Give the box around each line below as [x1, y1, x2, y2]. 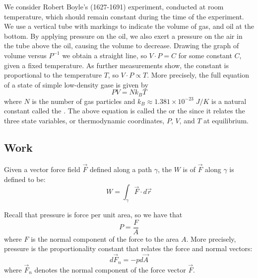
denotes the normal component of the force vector [34, 264, 186, 275]
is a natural [211, 95, 247, 106]
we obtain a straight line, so [62, 50, 147, 60]
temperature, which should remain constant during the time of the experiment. [4, 11, 244, 21]
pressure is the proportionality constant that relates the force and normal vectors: [4, 243, 253, 254]
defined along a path [89, 164, 152, 174]
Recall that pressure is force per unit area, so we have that [4, 209, 183, 219]
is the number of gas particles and [32, 95, 135, 106]
